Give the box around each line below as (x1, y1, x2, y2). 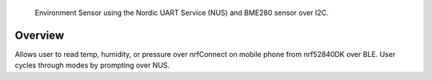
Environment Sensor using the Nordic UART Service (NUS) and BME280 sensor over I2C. (34, 8, 329, 17)
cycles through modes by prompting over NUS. (14, 60, 170, 70)
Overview (14, 29, 65, 42)
